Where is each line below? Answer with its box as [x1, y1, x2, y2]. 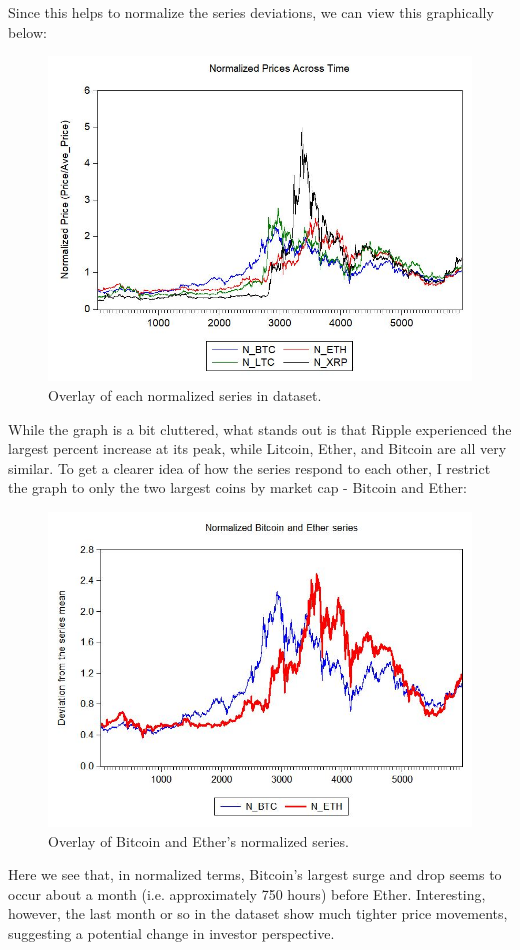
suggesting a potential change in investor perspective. [8, 922, 335, 943]
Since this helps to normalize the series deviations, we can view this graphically [8, 2, 494, 22]
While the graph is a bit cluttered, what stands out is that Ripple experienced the [8, 418, 512, 439]
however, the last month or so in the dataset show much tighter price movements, [8, 903, 508, 924]
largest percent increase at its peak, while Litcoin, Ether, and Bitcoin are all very [8, 438, 507, 459]
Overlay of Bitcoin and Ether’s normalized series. [48, 830, 349, 851]
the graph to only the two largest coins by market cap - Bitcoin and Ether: [8, 477, 467, 498]
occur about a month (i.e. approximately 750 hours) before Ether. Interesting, [8, 883, 486, 904]
